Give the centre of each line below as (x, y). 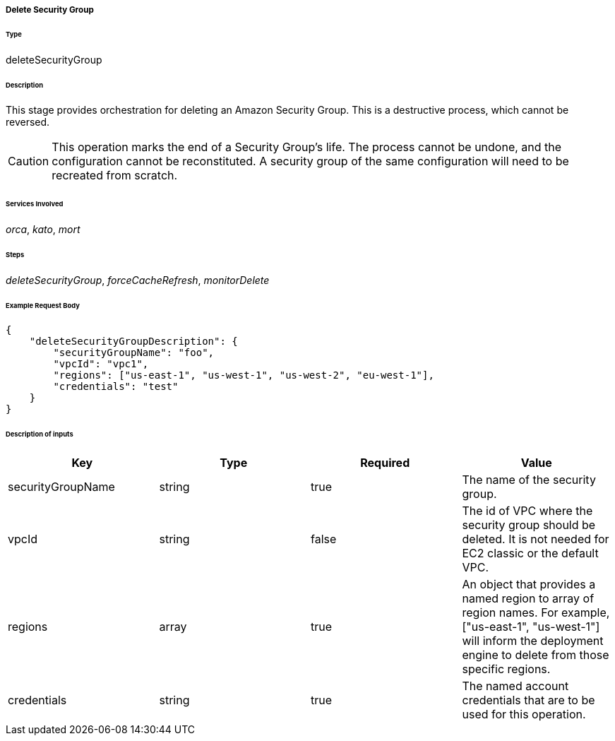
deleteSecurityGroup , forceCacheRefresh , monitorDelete (138, 280)
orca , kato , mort (43, 230)
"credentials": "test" (116, 387)
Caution (29, 161)
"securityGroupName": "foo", (134, 353)
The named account (515, 686)
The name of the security (529, 480)
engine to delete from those (536, 655)
